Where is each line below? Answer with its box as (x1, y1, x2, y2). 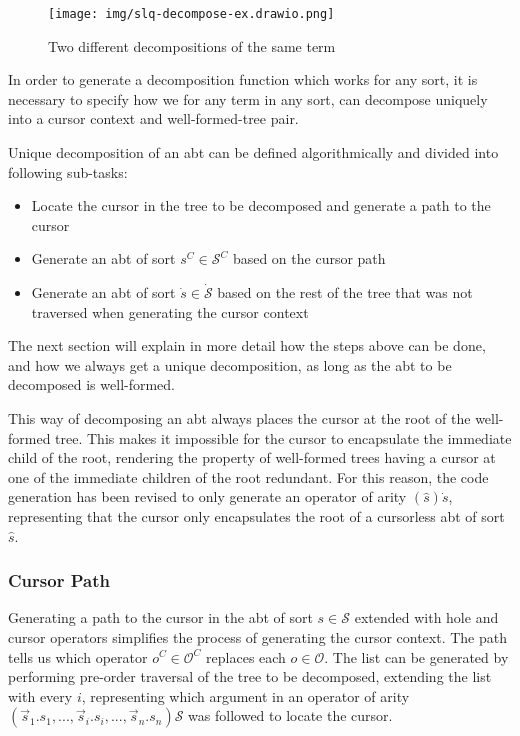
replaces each (206, 646, 286, 667)
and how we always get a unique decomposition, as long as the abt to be (8, 354, 452, 375)
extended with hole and (354, 607, 499, 628)
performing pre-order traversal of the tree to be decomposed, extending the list (8, 666, 492, 687)
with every (8, 685, 73, 706)
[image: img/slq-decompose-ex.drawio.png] (48, 7, 335, 21)
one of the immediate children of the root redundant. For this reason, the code (8, 466, 489, 487)
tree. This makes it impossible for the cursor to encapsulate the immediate (55, 427, 512, 448)
